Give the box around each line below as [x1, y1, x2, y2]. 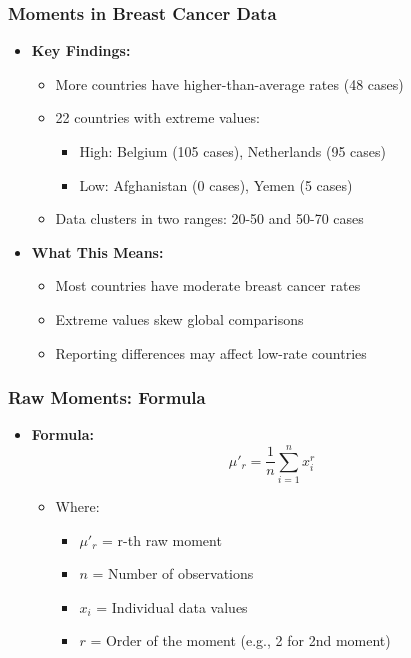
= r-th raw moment [102, 529, 222, 550]
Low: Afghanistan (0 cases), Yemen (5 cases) [79, 174, 353, 195]
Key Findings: [31, 40, 131, 61]
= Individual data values [96, 596, 248, 617]
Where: [55, 496, 100, 517]
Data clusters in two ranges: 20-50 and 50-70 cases [55, 208, 364, 229]
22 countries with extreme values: [55, 107, 260, 128]
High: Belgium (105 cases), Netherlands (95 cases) [79, 141, 387, 161]
